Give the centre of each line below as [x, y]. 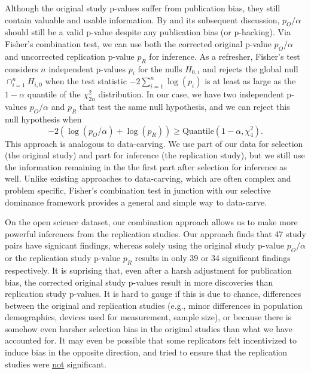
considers [22, 68]
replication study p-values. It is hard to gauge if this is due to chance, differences [153, 294]
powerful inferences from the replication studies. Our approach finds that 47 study [155, 233]
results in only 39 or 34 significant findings [213, 258]
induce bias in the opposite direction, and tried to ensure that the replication [146, 352]
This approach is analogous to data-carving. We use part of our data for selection [154, 143]
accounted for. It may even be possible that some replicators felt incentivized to [151, 340]
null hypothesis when [43, 119]
